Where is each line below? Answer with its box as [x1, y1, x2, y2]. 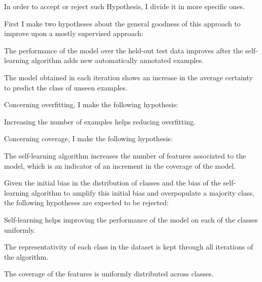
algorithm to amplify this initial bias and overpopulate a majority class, [31, 187, 254, 198]
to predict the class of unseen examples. [4, 82, 127, 92]
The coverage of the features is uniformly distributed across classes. [4, 268, 214, 279]
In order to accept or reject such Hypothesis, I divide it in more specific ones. [4, 1, 245, 11]
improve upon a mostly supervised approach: [4, 28, 144, 39]
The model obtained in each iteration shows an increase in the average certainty [4, 72, 253, 82]
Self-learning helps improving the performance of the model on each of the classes [4, 214, 258, 225]
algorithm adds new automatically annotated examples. [31, 55, 204, 66]
